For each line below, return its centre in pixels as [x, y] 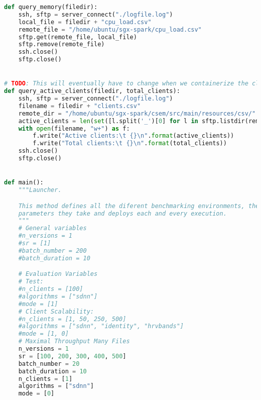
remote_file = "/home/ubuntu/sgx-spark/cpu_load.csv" [110, 29]
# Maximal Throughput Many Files [74, 341]
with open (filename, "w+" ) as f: [74, 128]
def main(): [24, 183]
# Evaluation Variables [58, 274]
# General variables [52, 228]
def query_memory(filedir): [51, 7]
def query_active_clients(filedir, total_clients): [92, 91]
